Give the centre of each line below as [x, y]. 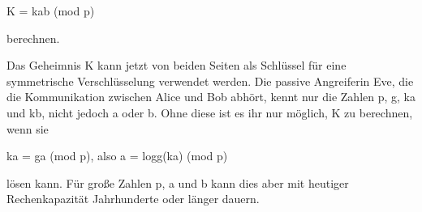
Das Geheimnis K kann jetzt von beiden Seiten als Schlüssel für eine [177, 65]
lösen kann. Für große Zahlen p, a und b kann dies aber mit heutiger [178, 182]
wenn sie [28, 128]
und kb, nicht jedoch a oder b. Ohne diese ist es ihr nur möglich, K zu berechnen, [210, 112]
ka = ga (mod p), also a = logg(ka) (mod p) [117, 156]
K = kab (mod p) [51, 11]
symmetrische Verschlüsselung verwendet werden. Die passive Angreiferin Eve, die [210, 81]
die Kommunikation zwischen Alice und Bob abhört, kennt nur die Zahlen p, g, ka [211, 97]
